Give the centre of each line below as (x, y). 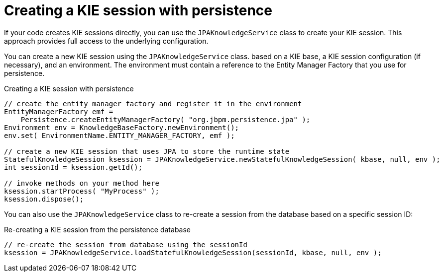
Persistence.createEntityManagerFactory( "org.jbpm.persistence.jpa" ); (166, 119)
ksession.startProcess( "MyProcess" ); (82, 191)
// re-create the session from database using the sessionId (126, 244)
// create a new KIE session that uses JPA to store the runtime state (147, 151)
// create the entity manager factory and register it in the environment (153, 103)
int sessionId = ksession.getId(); (73, 167)
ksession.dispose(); (44, 199)
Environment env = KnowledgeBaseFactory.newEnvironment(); (122, 127)
